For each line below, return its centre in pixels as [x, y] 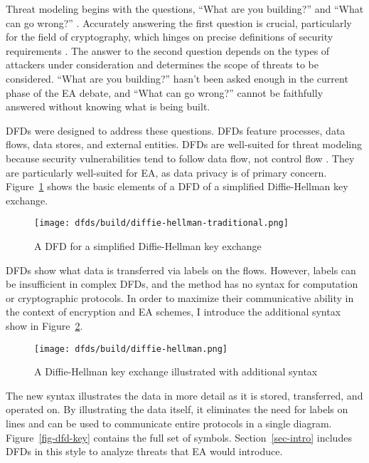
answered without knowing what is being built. [108, 106]
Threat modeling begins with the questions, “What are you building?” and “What [185, 9]
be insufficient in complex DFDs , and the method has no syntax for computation [182, 284]
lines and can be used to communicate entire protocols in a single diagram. [169, 423]
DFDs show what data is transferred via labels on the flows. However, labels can [181, 270]
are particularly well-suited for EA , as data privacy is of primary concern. [166, 172]
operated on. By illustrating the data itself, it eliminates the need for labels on [177, 409]
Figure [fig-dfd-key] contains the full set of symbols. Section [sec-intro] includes [179, 437]
